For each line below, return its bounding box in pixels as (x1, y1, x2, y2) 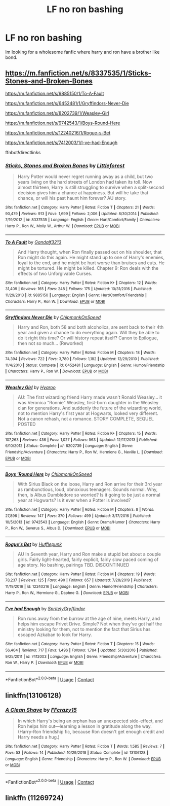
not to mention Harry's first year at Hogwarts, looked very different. (17, 410, 158, 416)
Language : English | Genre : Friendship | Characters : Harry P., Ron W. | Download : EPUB (5, 756, 161, 761)
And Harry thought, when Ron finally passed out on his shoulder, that (17, 249, 162, 255)
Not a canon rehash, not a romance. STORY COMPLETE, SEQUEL (17, 415, 154, 422)
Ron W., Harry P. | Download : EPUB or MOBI (5, 660, 83, 665)
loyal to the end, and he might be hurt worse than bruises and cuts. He (17, 260, 165, 266)
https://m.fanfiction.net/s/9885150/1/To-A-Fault (5, 90, 104, 96)
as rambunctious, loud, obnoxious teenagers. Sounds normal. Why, (17, 486, 158, 493)
